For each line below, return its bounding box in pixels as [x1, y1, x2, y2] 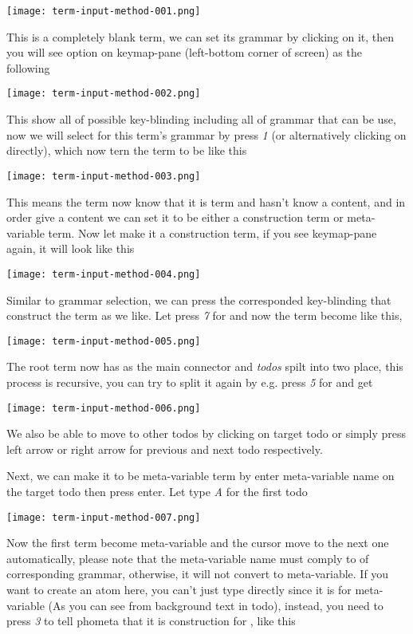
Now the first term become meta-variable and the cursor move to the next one [6, 534, 389, 551]
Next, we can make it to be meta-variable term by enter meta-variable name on [6, 467, 395, 484]
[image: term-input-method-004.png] [6, 268, 201, 280]
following [6, 59, 50, 76]
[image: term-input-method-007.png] [6, 511, 201, 523]
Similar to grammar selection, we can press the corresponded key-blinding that [6, 291, 391, 308]
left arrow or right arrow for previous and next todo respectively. [6, 440, 323, 457]
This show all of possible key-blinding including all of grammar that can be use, [6, 111, 396, 128]
